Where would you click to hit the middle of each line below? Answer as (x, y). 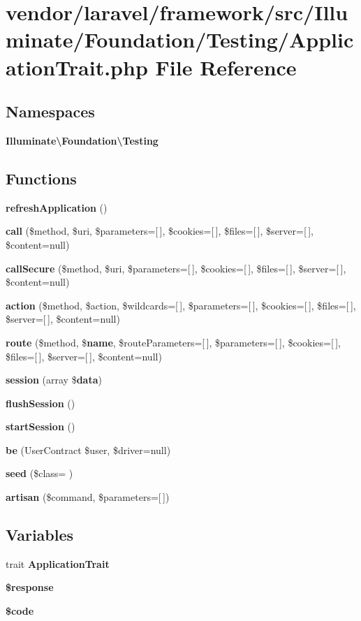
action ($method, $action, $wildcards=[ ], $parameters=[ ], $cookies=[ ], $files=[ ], (181, 305)
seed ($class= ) (39, 473)
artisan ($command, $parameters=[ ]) (88, 497)
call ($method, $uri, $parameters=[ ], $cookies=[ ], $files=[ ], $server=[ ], (160, 231)
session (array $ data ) (54, 380)
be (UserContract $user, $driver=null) (88, 450)
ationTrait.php (77, 67)
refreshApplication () (57, 207)
